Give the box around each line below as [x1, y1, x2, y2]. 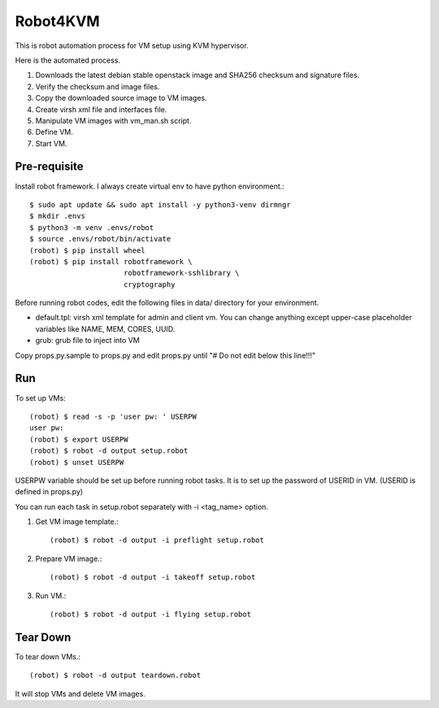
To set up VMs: [15, 393, 66, 402]
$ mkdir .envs [29, 211, 85, 221]
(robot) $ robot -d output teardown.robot [29, 671, 202, 680]
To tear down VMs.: [15, 651, 81, 662]
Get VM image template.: [35, 517, 119, 527]
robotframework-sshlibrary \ [123, 268, 240, 278]
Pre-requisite [15, 159, 84, 174]
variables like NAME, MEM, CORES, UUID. [35, 324, 176, 333]
